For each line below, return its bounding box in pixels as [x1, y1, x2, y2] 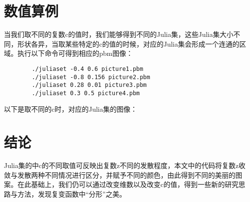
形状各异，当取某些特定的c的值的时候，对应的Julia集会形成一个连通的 [17, 38, 239, 49]
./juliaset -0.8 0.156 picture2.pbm [32, 73, 150, 81]
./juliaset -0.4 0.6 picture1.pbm [32, 65, 143, 72]
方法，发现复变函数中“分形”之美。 [17, 189, 126, 199]
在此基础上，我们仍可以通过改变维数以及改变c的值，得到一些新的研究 [17, 179, 239, 189]
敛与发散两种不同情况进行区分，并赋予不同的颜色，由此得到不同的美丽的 [4, 169, 235, 180]
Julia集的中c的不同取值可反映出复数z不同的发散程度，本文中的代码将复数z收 [4, 160, 246, 170]
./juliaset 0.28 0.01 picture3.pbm [32, 82, 147, 89]
